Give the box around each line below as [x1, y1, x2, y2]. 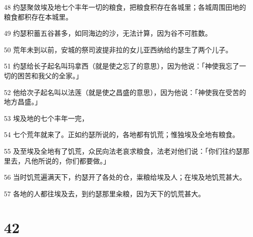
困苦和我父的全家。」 [17, 70, 83, 80]
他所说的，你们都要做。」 [31, 155, 110, 166]
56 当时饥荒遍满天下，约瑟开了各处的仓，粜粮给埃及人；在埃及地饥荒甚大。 [4, 172, 246, 182]
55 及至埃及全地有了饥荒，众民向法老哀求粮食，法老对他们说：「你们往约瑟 [4, 145, 243, 156]
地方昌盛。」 [4, 96, 42, 107]
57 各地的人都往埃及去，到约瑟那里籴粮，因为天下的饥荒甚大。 [4, 188, 205, 198]
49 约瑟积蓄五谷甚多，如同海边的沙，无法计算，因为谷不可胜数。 [4, 28, 212, 38]
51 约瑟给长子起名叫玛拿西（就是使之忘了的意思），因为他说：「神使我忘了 [4, 61, 239, 71]
